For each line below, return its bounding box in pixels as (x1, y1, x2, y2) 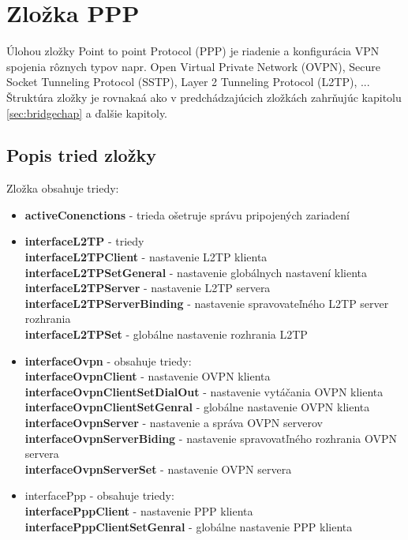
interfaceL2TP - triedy (24, 233, 144, 249)
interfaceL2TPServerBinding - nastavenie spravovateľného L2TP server (24, 294, 389, 311)
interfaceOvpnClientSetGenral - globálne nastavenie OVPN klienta (24, 399, 370, 415)
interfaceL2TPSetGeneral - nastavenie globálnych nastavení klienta (24, 264, 367, 280)
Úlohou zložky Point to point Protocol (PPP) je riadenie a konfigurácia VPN (6, 43, 380, 59)
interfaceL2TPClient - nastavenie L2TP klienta (24, 249, 268, 265)
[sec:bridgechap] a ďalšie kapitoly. (6, 104, 168, 121)
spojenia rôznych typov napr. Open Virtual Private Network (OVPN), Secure (6, 58, 381, 74)
